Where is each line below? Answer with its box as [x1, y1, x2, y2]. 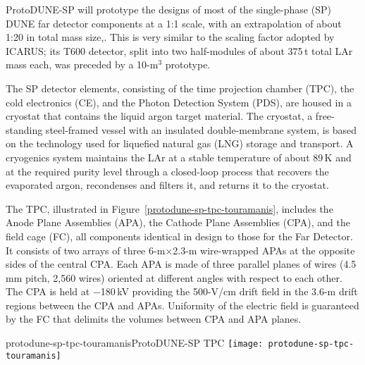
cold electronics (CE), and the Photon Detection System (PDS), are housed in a [6, 94, 352, 109]
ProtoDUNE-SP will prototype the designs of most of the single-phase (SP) [6, 2, 331, 16]
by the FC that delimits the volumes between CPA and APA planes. [6, 311, 302, 326]
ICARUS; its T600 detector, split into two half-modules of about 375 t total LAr [6, 43, 353, 58]
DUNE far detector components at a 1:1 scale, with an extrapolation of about [6, 16, 342, 30]
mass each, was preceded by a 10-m [6, 57, 159, 72]
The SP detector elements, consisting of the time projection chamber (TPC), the [6, 80, 354, 95]
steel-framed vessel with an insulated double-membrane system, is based [45, 122, 357, 137]
